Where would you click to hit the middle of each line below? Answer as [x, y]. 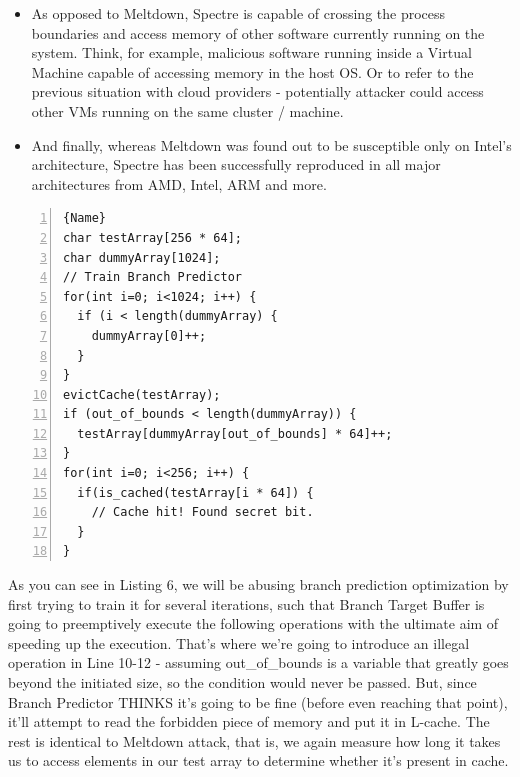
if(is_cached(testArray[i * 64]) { [195, 492]
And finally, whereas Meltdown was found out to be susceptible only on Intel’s [271, 144]
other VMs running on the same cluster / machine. [187, 110]
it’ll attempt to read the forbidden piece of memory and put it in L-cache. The [249, 721]
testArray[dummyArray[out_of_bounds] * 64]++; [235, 433]
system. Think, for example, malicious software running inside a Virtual [251, 52]
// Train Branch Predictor [152, 277]
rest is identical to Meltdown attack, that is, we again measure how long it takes [254, 740]
